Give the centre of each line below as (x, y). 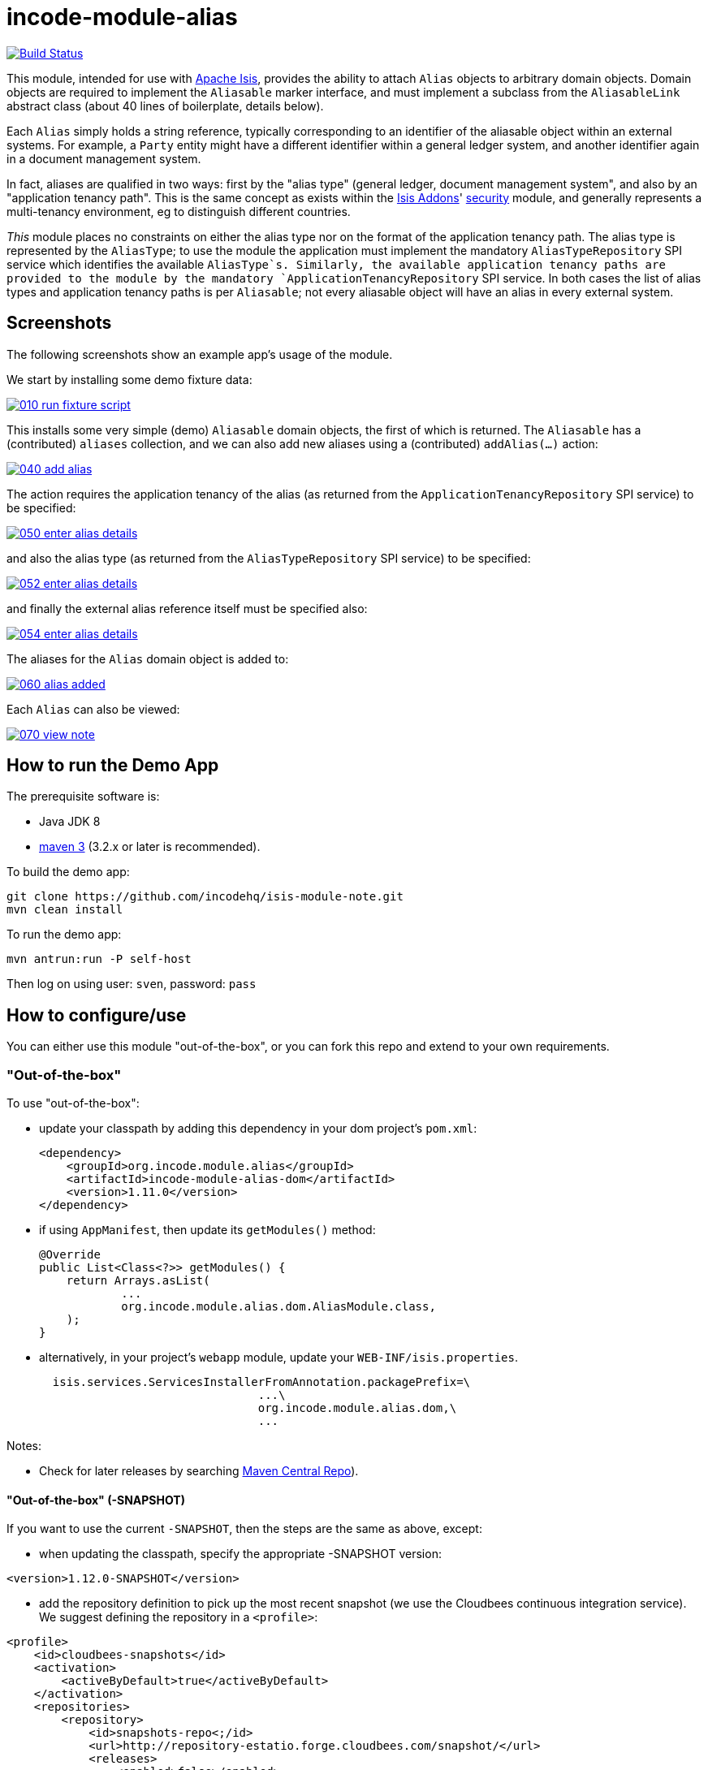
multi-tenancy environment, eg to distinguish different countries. (179, 211)
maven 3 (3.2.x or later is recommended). (150, 847)
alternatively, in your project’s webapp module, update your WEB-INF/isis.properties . (278, 1358)
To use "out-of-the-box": (73, 1103)
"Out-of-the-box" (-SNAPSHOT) (96, 1500)
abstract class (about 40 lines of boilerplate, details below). (165, 106)
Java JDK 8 (70, 822)
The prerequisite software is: (83, 796)
